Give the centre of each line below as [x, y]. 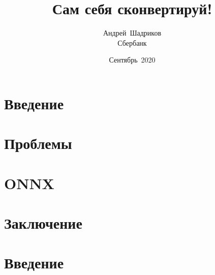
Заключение [43, 223]
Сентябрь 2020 [132, 60]
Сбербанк [132, 42]
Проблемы [38, 143]
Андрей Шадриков [132, 33]
